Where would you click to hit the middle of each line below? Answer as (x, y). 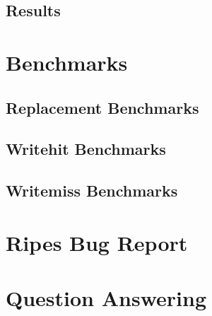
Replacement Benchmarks (102, 107)
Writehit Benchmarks (86, 149)
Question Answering (106, 298)
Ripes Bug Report (97, 242)
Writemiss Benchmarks (92, 191)
